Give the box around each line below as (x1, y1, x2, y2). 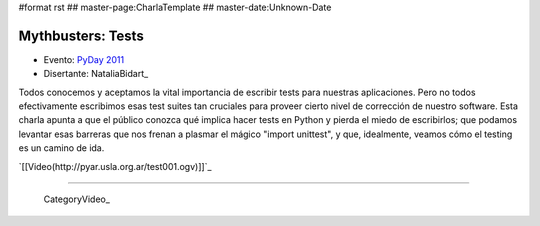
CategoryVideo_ (43, 193, 110, 205)
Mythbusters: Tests (18, 27, 144, 44)
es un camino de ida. (18, 142, 105, 154)
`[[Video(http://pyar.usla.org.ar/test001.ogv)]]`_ (18, 160, 212, 172)
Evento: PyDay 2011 (43, 53, 125, 65)
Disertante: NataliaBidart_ (43, 68, 149, 80)
